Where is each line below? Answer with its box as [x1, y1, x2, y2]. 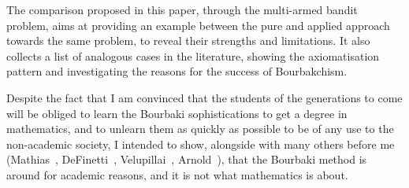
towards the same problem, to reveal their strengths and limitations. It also [6, 32, 370, 49]
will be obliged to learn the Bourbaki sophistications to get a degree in [6, 105, 348, 121]
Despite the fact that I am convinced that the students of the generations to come [6, 89, 403, 105]
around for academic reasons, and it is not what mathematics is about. [6, 166, 348, 182]
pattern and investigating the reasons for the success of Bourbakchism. [6, 63, 348, 79]
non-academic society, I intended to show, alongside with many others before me [6, 135, 395, 152]
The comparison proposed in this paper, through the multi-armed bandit [6, 2, 358, 17]
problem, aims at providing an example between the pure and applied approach [6, 17, 390, 33]
